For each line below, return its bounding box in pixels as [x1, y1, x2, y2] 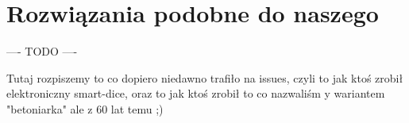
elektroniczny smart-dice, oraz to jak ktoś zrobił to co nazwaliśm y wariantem [6, 85, 385, 102]
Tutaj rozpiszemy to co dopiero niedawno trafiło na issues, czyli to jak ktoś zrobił [6, 69, 403, 86]
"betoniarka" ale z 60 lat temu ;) [6, 100, 164, 117]
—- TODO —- [6, 43, 78, 60]
